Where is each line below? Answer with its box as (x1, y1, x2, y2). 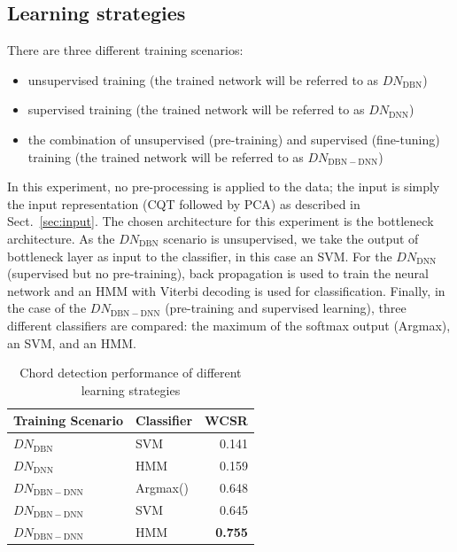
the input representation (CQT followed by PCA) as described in (7, 194, 360, 213)
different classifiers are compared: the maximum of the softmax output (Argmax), (7, 315, 451, 334)
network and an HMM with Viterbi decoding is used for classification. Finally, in (7, 281, 445, 299)
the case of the (7, 299, 87, 317)
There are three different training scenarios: (7, 41, 244, 59)
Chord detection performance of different (19, 363, 242, 382)
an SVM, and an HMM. (7, 333, 136, 352)
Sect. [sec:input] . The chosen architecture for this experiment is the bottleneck (7, 212, 434, 230)
